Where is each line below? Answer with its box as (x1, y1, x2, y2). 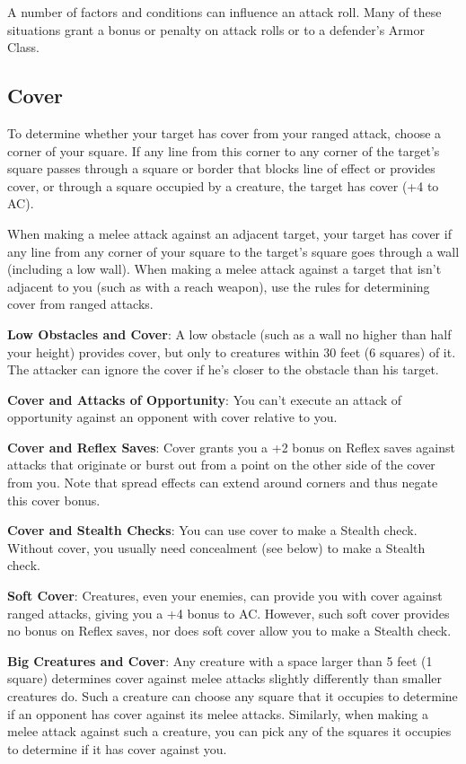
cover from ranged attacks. (7, 294, 154, 313)
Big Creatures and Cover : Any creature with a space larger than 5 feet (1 (7, 651, 433, 670)
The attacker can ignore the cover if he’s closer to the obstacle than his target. (7, 360, 439, 379)
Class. (7, 38, 40, 57)
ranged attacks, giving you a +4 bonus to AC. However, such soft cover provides (7, 603, 450, 622)
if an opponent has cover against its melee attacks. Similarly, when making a (7, 704, 428, 723)
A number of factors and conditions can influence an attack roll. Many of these (7, 3, 442, 21)
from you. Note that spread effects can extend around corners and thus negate (7, 473, 438, 492)
